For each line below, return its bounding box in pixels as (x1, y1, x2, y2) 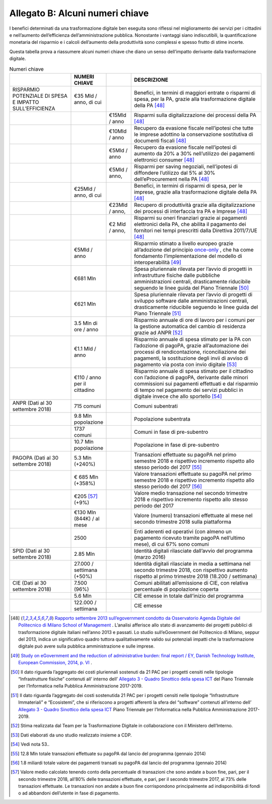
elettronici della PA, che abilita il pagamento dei (133, 220, 246, 227)
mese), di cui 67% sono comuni (133, 540, 209, 547)
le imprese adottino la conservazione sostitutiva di (133, 131, 253, 138)
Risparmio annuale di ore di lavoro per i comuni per (133, 316, 255, 323)
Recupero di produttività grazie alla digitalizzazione (133, 201, 255, 208)
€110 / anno (74, 374, 102, 381)
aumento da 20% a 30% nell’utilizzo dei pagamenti (133, 150, 255, 157)
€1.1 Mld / (74, 345, 96, 352)
